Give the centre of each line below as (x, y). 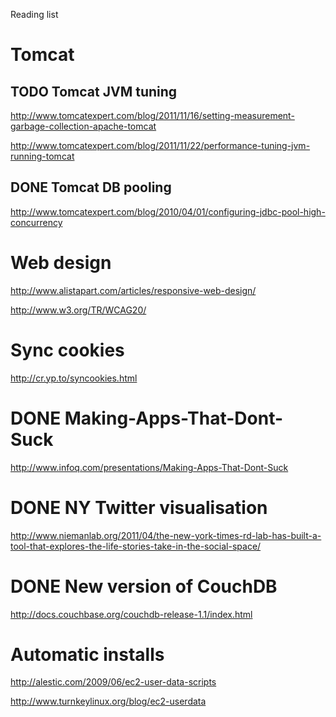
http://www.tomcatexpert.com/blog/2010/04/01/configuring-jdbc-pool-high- (168, 211)
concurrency (36, 222)
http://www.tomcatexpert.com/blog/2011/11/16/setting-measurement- (152, 115)
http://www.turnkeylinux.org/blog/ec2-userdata (108, 701)
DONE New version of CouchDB (144, 586)
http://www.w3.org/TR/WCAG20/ (78, 310)
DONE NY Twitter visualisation (139, 507)
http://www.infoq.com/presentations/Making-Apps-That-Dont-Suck (149, 467)
